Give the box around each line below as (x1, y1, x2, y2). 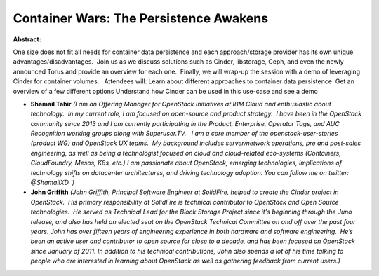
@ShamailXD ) (30, 179, 75, 187)
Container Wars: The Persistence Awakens (13, 11, 269, 26)
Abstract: (13, 35, 41, 43)
